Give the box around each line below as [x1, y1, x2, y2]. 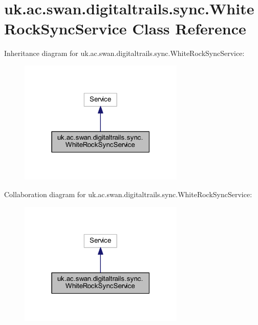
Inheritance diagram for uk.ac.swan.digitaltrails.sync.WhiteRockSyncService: [4, 48, 245, 59]
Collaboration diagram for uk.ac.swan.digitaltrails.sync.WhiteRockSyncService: [4, 189, 252, 200]
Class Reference [132, 18, 246, 39]
